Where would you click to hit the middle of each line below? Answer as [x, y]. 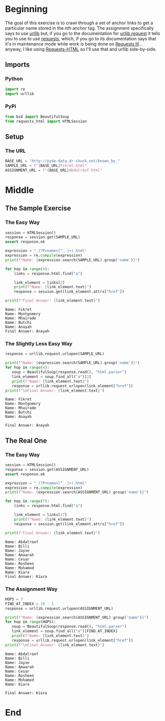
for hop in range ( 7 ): [27, 501]
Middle [20, 190]
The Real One [26, 440]
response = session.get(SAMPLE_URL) [43, 237]
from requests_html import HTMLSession [46, 121]
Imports [17, 65]
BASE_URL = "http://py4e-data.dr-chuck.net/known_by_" [63, 161]
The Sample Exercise [38, 208]
